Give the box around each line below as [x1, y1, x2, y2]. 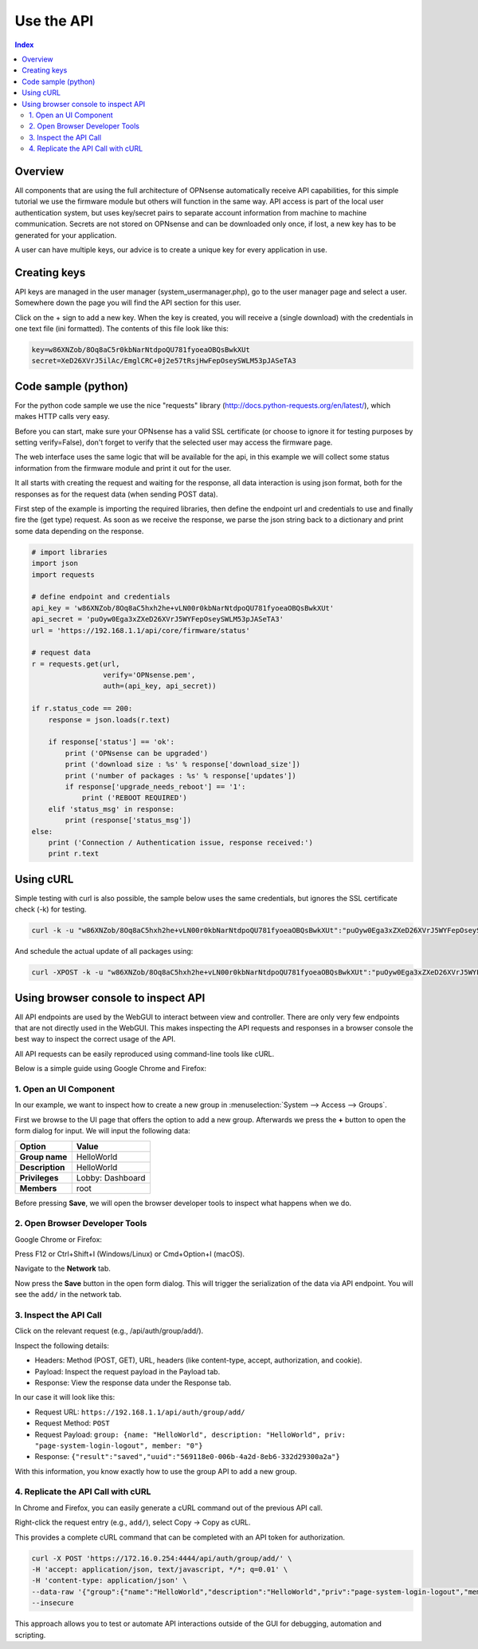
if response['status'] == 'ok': [48, 738, 175, 746]
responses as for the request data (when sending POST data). [14, 489, 218, 499]
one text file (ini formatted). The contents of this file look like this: [14, 324, 229, 333]
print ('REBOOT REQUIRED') [81, 793, 187, 802]
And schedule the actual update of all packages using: [14, 947, 194, 956]
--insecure [31, 1599, 74, 1607]
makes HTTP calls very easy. [14, 412, 111, 421]
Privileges [19, 1172, 59, 1183]
